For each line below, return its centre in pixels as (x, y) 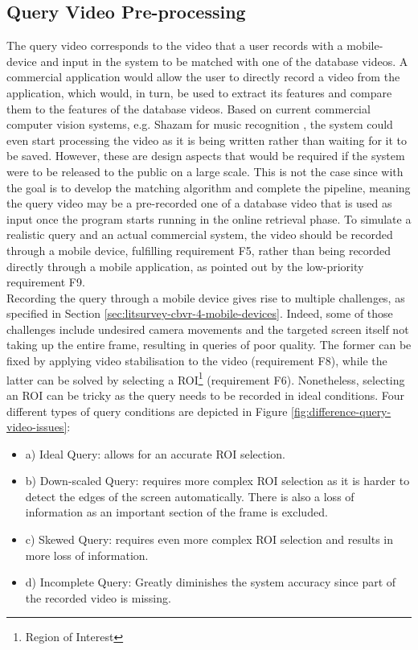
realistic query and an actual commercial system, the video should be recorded (200, 234)
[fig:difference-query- (341, 411)
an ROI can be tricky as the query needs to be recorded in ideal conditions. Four (206, 395)
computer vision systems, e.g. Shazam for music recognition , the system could (200, 124)
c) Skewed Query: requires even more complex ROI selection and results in (209, 539)
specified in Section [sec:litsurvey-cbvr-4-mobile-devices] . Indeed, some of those (200, 313)
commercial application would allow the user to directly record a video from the (203, 77)
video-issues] (37, 427)
